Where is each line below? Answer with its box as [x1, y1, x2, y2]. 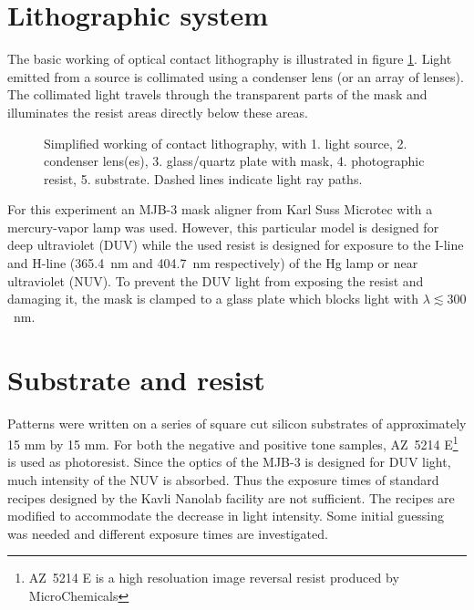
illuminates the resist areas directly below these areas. [7, 102, 308, 121]
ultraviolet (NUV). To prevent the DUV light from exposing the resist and [7, 271, 424, 290]
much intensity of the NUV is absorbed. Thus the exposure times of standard [7, 470, 439, 489]
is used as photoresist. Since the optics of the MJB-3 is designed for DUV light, [7, 452, 451, 471]
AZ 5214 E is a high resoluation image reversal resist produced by [28, 568, 399, 587]
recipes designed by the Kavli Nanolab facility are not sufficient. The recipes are [7, 488, 455, 507]
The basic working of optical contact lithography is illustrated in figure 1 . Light [7, 49, 452, 68]
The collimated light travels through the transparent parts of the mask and [7, 85, 428, 104]
